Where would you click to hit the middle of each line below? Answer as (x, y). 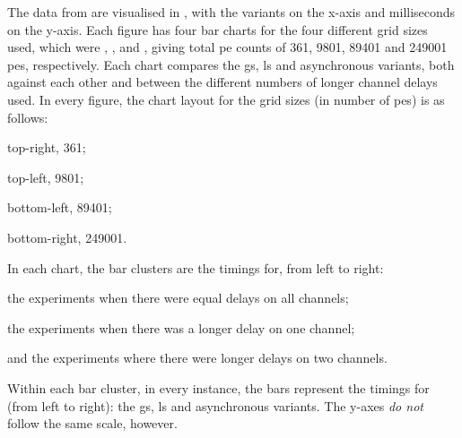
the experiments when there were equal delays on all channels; (178, 298)
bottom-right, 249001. (67, 237)
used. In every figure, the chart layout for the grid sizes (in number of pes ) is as (226, 99)
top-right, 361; (47, 147)
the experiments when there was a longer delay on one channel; (181, 327)
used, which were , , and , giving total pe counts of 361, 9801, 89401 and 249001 (227, 47)
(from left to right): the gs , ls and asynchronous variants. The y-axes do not (215, 405)
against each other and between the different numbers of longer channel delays (222, 82)
